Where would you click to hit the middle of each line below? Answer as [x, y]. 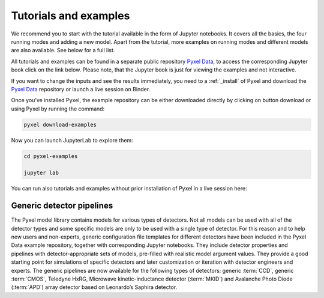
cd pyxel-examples [51, 156]
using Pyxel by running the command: [58, 109]
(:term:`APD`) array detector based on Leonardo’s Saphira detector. [94, 287]
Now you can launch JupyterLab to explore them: [72, 140]
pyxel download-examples [60, 124]
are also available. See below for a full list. [63, 50]
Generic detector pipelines [62, 206]
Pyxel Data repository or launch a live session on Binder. [80, 89]
